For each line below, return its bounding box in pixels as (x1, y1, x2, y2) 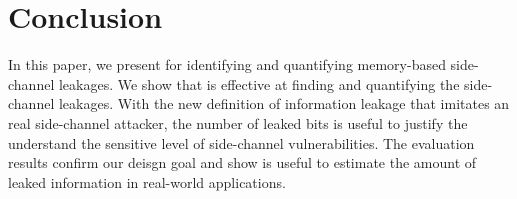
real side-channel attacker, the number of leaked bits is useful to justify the (8, 112, 468, 133)
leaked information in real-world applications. (8, 171, 286, 192)
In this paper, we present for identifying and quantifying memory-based (8, 54, 446, 75)
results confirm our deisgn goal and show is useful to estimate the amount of (8, 152, 477, 173)
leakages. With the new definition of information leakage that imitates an (58, 93, 510, 114)
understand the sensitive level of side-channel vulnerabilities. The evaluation (8, 132, 475, 153)
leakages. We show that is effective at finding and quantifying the (58, 73, 460, 94)
